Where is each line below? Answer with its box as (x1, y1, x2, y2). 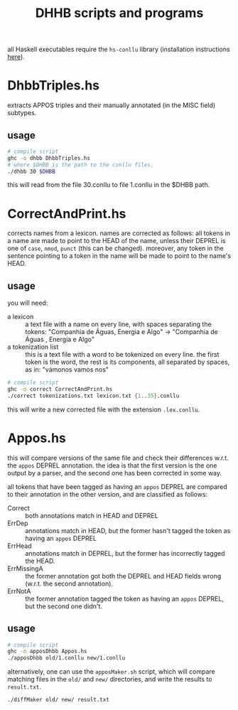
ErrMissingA (7, 564, 44, 573)
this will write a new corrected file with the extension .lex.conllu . (7, 405, 200, 414)
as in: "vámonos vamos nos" (25, 365, 109, 374)
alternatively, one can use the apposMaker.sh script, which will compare (7, 667, 215, 676)
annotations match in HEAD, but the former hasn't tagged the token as (25, 526, 231, 534)
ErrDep (7, 519, 28, 527)
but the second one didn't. (25, 602, 103, 611)
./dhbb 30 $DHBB (7, 168, 55, 175)
